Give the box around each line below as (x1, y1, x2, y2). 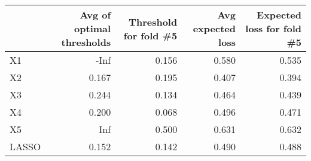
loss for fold (245, 21, 301, 35)
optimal (74, 21, 111, 35)
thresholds (61, 35, 111, 49)
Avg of (80, 8, 111, 21)
